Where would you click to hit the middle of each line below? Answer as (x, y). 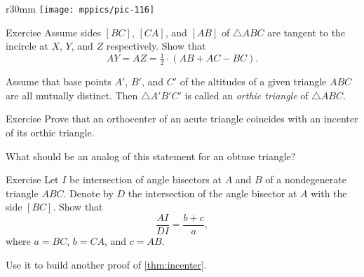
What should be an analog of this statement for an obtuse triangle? (151, 156)
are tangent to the (306, 32)
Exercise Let (32, 179)
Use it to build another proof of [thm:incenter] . (106, 264)
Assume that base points (59, 81)
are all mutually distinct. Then (72, 95)
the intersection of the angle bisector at (213, 193)
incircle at (27, 46)
